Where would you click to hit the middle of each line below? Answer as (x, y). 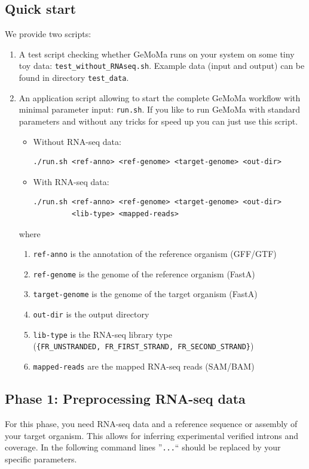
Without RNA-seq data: (77, 141)
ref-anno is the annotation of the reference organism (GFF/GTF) (155, 254)
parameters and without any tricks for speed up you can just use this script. (158, 121)
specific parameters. (41, 459)
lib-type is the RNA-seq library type (103, 334)
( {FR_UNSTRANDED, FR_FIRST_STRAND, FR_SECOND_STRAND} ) (143, 346)
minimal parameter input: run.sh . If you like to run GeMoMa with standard (160, 109)
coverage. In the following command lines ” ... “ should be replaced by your (143, 447)
